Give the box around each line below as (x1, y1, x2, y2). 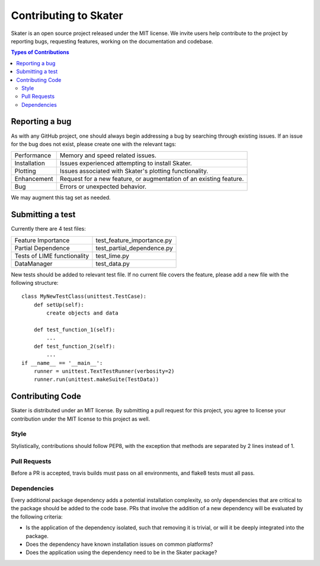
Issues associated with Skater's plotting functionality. (59, 167, 209, 175)
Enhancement (14, 175, 53, 183)
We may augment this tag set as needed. (11, 194, 111, 201)
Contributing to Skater (11, 9, 124, 22)
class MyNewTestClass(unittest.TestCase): (21, 293, 147, 300)
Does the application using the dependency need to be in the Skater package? (25, 549, 217, 556)
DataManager (14, 259, 53, 268)
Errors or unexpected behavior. (59, 183, 147, 191)
